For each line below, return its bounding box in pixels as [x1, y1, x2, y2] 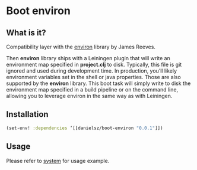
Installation [6, 109, 49, 119]
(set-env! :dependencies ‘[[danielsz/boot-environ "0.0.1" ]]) [6, 125, 163, 131]
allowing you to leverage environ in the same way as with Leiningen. [6, 93, 173, 99]
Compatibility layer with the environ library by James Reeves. [6, 43, 156, 50]
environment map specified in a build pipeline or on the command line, [6, 86, 179, 93]
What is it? [6, 28, 46, 38]
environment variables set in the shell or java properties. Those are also [6, 74, 181, 80]
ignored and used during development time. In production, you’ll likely [6, 67, 177, 74]
